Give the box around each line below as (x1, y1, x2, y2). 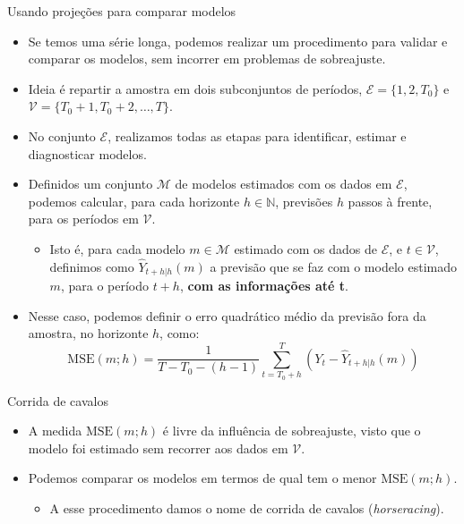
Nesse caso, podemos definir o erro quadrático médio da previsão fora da (28, 306, 426, 325)
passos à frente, (348, 191, 433, 210)
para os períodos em (28, 209, 139, 228)
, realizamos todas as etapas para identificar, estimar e (107, 126, 407, 145)
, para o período (60, 276, 149, 295)
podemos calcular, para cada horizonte (28, 191, 240, 210)
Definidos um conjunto (28, 174, 153, 193)
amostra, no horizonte (28, 324, 149, 342)
